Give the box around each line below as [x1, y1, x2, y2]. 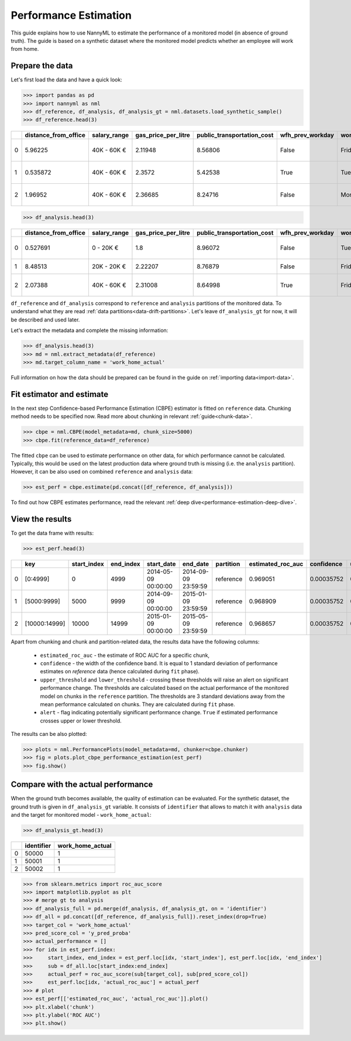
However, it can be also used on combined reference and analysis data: [11, 468, 193, 475]
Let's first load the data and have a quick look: [11, 76, 122, 83]
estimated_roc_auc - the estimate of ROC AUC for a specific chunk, [40, 652, 210, 659]
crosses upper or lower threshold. [40, 717, 122, 724]
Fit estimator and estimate [11, 389, 109, 399]
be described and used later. [11, 316, 80, 323]
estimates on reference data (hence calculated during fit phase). [40, 668, 200, 675]
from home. [11, 46, 39, 53]
